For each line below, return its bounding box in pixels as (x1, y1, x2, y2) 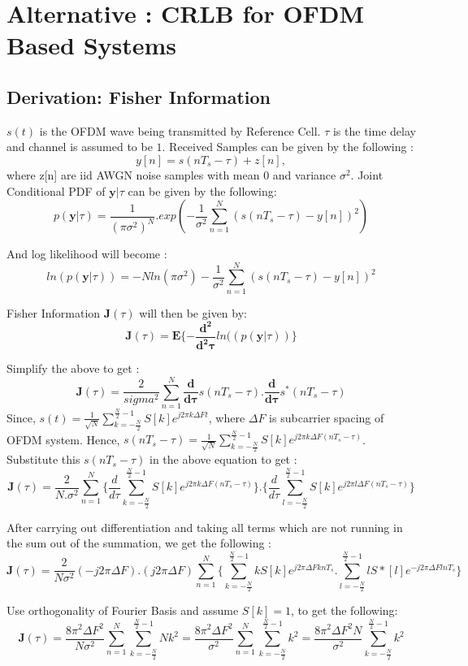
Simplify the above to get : (6, 360, 140, 377)
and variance (272, 166, 336, 183)
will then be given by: (139, 304, 247, 321)
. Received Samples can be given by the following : (162, 138, 414, 155)
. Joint (350, 166, 383, 183)
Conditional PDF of (6, 182, 106, 199)
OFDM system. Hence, (6, 430, 120, 448)
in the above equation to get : (149, 451, 297, 468)
